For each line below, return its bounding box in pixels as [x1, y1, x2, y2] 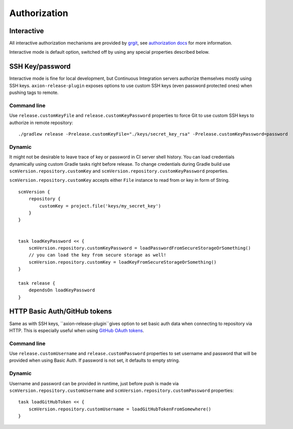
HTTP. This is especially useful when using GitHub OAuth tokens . [9, 327, 144, 334]
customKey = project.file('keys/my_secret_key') [39, 203, 162, 208]
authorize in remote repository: [9, 120, 73, 126]
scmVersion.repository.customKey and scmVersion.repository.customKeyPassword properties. [9, 168, 229, 174]
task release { [18, 280, 56, 286]
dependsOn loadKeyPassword [28, 287, 95, 293]
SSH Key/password [9, 62, 71, 71]
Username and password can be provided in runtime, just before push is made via [9, 380, 179, 386]
